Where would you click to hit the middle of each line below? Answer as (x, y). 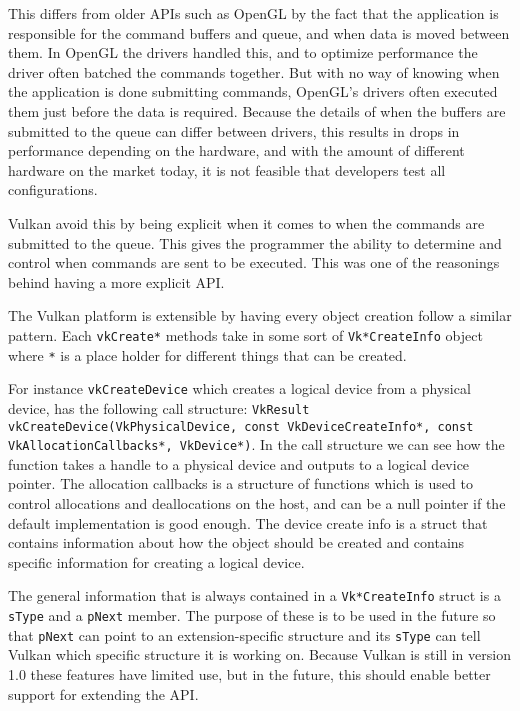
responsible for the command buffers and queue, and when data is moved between (259, 32)
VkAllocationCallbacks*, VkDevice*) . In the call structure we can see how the (256, 444)
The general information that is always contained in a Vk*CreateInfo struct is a (254, 595)
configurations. (53, 189)
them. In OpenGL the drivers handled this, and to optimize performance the (243, 52)
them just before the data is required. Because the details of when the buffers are (257, 110)
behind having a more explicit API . (116, 281)
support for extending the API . (103, 693)
